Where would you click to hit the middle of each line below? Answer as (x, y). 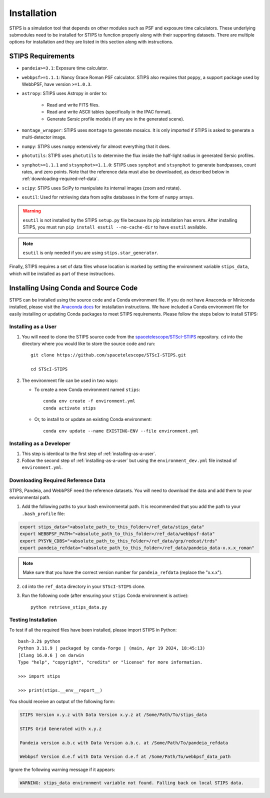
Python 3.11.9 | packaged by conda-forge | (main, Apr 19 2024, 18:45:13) (112, 648)
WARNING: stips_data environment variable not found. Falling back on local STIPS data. (132, 783)
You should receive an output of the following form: (62, 701)
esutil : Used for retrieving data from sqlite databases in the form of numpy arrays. (108, 197)
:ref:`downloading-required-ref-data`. (60, 179)
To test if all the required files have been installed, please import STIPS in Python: (93, 629)
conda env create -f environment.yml (89, 401)
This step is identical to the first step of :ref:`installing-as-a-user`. (89, 453)
